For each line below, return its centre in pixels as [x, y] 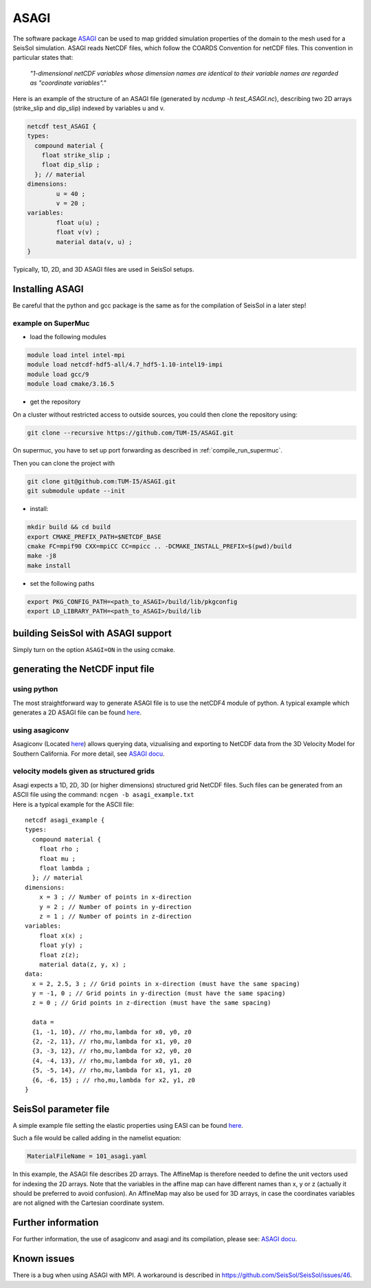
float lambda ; [65, 868]
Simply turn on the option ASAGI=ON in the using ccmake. [94, 649]
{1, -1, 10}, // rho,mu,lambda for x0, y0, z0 [112, 1032]
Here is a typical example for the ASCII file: [73, 804]
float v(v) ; [78, 232]
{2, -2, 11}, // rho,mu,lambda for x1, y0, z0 [112, 1041]
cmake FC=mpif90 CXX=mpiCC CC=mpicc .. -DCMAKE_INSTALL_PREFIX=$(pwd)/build [159, 546]
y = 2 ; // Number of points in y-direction [115, 907]
